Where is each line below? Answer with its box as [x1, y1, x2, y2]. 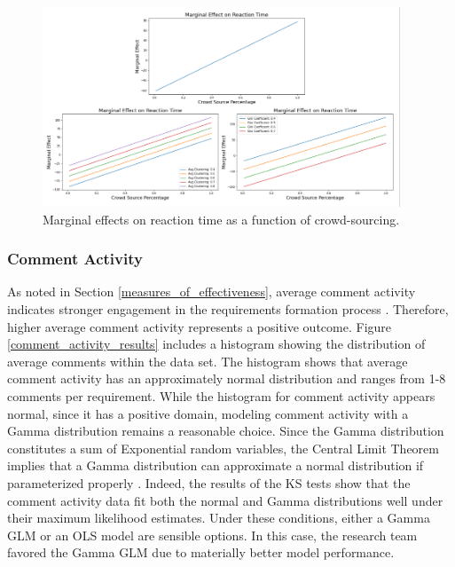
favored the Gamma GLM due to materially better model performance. [7, 543, 395, 562]
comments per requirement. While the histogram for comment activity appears [7, 387, 435, 406]
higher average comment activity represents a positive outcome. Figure [7, 317, 392, 335]
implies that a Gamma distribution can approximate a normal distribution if [7, 456, 424, 475]
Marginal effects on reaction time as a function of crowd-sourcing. [43, 209, 400, 228]
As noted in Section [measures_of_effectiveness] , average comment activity [7, 282, 416, 301]
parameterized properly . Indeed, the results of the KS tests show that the [7, 474, 411, 492]
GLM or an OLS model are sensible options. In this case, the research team [7, 525, 418, 544]
